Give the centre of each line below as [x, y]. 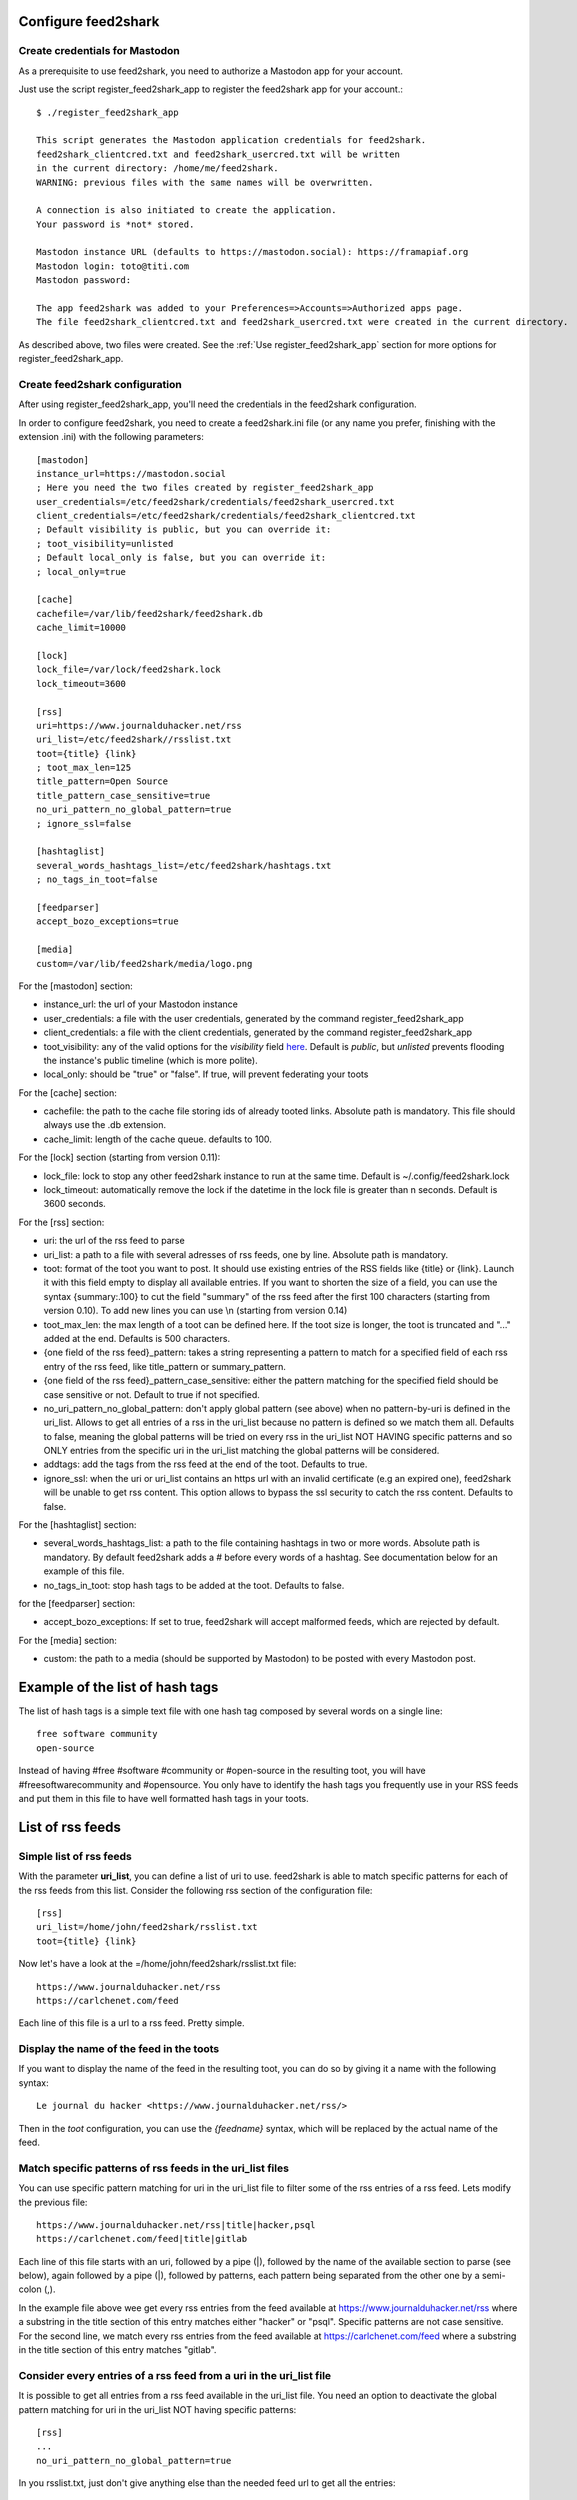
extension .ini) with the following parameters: [111, 437]
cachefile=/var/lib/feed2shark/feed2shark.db [150, 613]
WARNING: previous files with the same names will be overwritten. [205, 182]
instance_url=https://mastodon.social [131, 473]
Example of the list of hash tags [118, 1686]
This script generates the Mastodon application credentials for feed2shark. [231, 140]
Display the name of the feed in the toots [119, 2049]
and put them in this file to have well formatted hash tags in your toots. [163, 1798]
